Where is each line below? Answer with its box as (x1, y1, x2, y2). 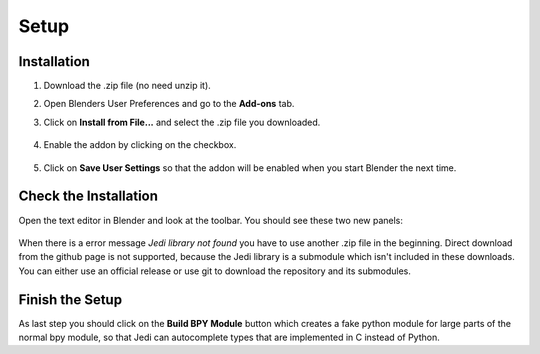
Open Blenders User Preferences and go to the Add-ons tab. (43, 98, 295, 110)
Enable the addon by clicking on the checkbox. (43, 139, 237, 151)
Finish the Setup (18, 291, 123, 308)
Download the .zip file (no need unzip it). (43, 80, 212, 92)
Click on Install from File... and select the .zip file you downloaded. (43, 116, 321, 128)
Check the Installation (18, 188, 159, 205)
